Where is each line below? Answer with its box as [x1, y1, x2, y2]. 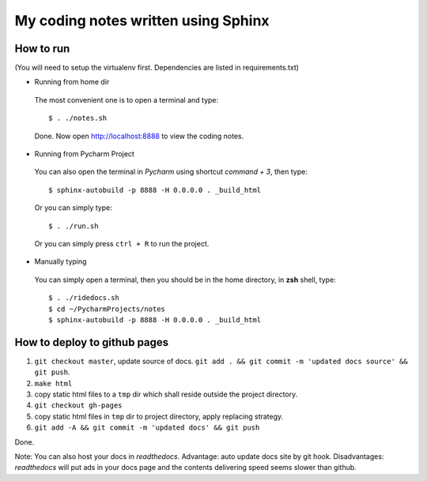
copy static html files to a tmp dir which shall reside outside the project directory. [34, 389, 298, 399]
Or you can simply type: [34, 203, 112, 212]
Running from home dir [34, 77, 110, 87]
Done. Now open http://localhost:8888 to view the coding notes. [34, 131, 244, 141]
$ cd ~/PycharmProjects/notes [48, 304, 166, 314]
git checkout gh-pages [34, 401, 123, 410]
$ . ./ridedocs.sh [48, 293, 120, 303]
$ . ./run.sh [48, 221, 99, 231]
